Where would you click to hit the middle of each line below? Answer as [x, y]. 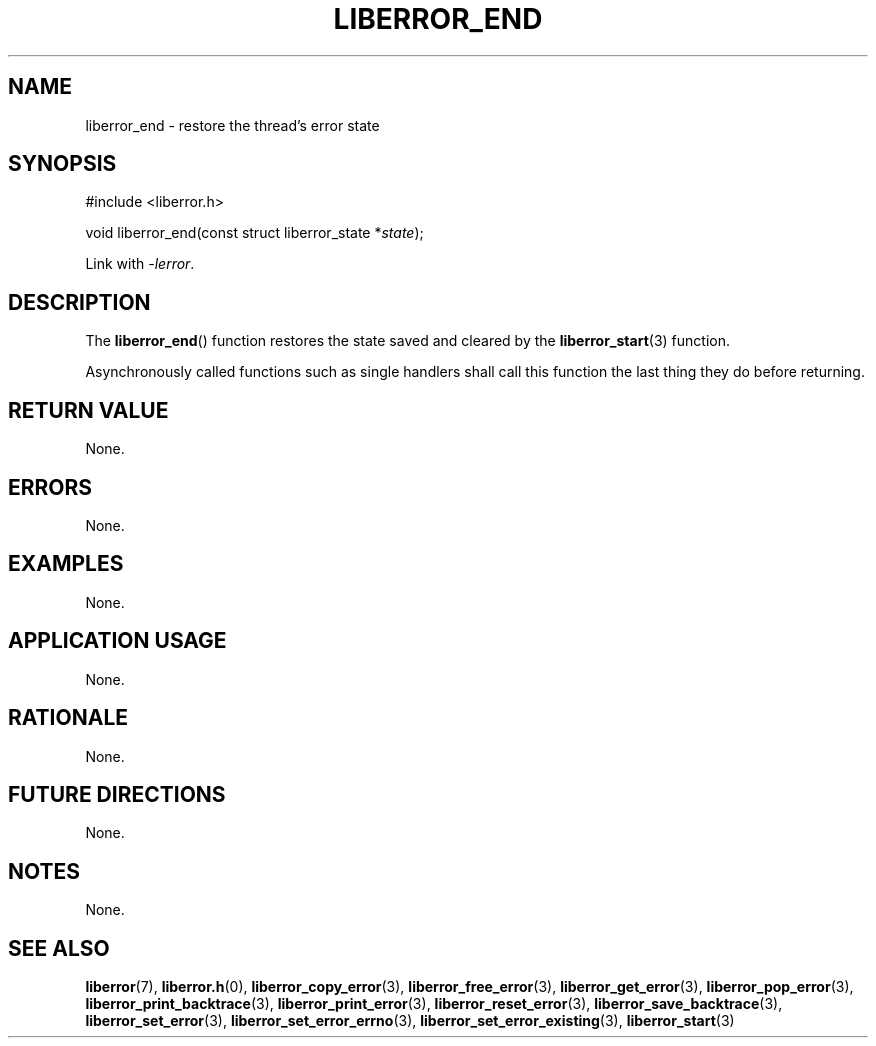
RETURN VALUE [88, 410]
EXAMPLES [66, 564]
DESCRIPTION [79, 302]
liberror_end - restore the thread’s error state [232, 125]
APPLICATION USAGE [117, 641]
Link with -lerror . [140, 264]
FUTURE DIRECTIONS [117, 794]
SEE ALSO [59, 948]
